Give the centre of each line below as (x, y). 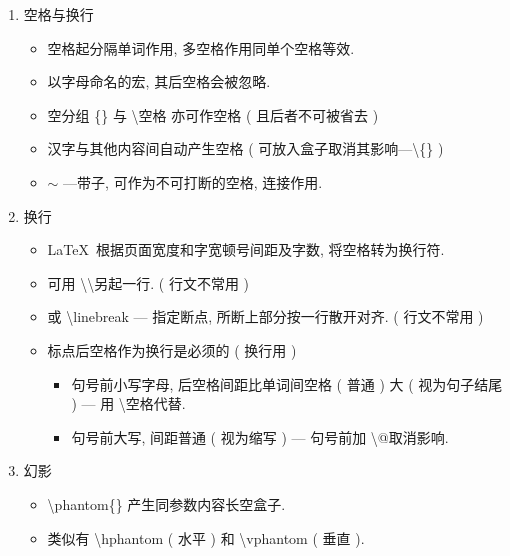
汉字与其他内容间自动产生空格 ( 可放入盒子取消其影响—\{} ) (245, 148)
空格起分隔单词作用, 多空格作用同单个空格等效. (201, 47)
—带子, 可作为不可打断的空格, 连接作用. (193, 181)
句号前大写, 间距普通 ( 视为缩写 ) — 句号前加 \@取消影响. (260, 436)
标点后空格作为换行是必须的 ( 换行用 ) (172, 349)
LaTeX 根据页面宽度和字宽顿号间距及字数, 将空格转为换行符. (246, 249)
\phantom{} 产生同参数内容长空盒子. (166, 503)
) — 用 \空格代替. (128, 403)
